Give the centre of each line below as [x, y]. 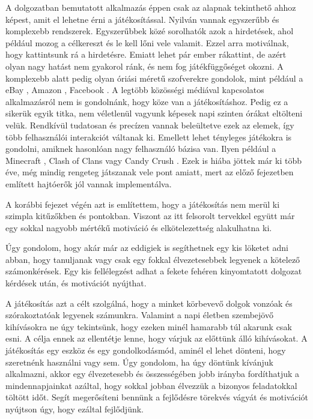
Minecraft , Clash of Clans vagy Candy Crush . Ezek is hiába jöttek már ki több [153, 160]
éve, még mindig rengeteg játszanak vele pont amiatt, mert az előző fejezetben [150, 172]
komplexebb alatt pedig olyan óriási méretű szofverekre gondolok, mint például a [154, 78]
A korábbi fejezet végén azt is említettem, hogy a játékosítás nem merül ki [143, 204]
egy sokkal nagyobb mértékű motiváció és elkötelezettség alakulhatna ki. [139, 227]
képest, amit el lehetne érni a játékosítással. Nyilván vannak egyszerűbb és [142, 19]
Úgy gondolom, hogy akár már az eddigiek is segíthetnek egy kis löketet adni [147, 248]
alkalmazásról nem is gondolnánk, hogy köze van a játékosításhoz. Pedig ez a [147, 101]
